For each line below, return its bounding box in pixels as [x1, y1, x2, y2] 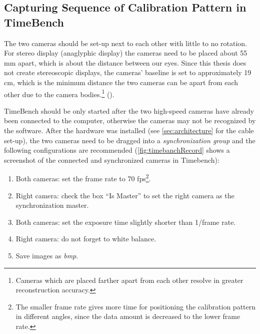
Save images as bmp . [15, 250, 78, 260]
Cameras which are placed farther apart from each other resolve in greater [15, 274, 243, 285]
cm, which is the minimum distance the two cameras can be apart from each [4, 77, 238, 87]
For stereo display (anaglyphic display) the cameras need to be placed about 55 [4, 48, 247, 58]
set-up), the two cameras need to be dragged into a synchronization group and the [4, 135, 255, 145]
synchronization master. [15, 200, 89, 210]
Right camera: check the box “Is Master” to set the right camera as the [15, 190, 234, 200]
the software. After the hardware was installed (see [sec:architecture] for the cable [4, 125, 254, 135]
